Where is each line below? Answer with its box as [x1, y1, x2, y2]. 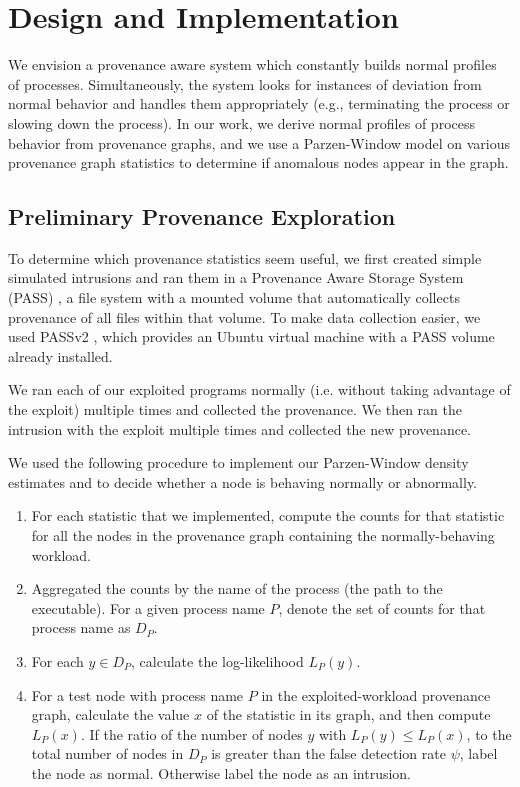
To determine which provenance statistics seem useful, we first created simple [8, 247, 482, 268]
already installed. [8, 345, 113, 366]
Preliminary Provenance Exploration [8, 201, 396, 232]
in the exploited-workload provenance [261, 684, 491, 705]
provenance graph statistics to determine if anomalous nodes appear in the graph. [8, 152, 509, 173]
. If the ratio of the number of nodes [80, 723, 303, 744]
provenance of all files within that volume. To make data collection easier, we [8, 306, 481, 327]
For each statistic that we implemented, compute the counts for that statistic [31, 505, 505, 526]
